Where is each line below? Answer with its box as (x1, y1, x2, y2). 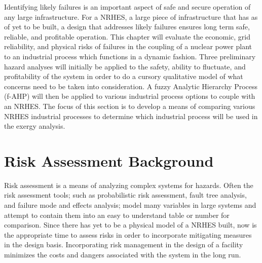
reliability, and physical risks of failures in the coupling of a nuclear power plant (4, 41, 252, 52)
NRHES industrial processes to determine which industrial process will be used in (4, 110, 258, 121)
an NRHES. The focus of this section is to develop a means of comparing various (4, 100, 255, 111)
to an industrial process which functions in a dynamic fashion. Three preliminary (4, 51, 256, 61)
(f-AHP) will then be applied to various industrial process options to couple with (4, 91, 255, 101)
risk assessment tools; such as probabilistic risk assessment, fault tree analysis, (4, 190, 247, 200)
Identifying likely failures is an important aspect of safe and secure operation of (4, 2, 251, 12)
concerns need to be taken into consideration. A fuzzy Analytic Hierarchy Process (4, 81, 258, 91)
